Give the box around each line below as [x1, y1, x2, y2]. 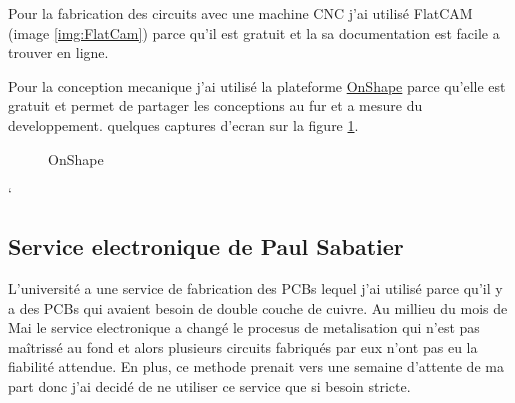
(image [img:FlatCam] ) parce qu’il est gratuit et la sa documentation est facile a [8, 22, 500, 43]
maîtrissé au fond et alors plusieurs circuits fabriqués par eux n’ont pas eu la [8, 336, 478, 357]
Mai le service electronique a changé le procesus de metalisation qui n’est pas [8, 317, 480, 338]
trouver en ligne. [8, 42, 109, 63]
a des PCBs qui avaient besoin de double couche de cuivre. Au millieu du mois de [8, 297, 508, 318]
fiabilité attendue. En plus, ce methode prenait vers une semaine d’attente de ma [8, 356, 504, 377]
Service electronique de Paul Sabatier [8, 231, 404, 262]
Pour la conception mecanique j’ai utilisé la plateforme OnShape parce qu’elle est [8, 75, 506, 96]
